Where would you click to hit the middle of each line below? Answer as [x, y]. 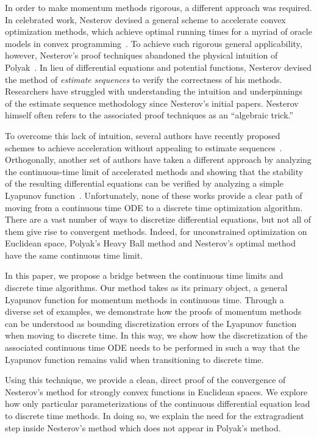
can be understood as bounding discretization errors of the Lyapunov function [151, 323]
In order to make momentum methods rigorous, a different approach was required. [158, 7]
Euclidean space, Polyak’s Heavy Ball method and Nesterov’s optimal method [150, 243]
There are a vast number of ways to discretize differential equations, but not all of [158, 219]
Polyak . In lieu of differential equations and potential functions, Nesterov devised [158, 67]
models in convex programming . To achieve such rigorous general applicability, [154, 43]
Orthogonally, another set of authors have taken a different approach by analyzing [158, 160]
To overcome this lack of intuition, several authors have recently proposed [143, 135]
